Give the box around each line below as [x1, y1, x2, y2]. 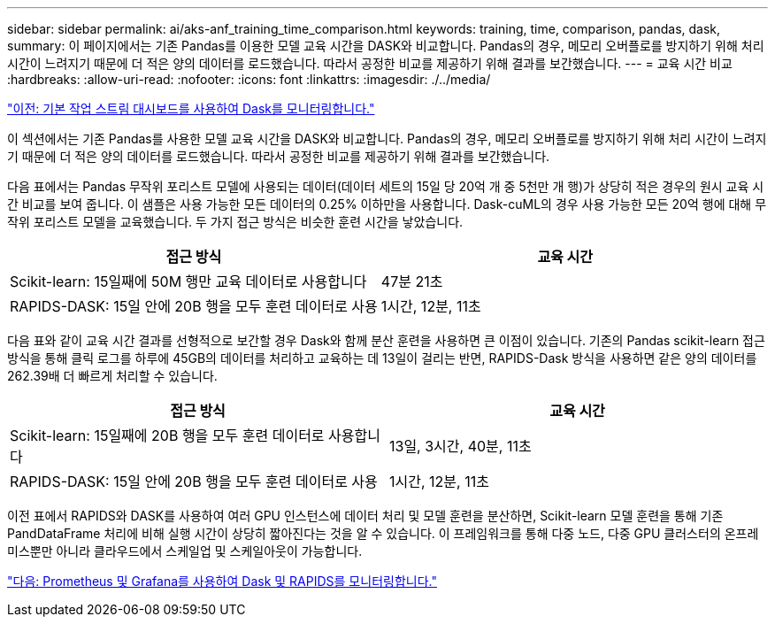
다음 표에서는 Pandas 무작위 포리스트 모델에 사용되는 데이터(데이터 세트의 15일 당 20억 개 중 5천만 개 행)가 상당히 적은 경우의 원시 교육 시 [7, 179, 764, 194]
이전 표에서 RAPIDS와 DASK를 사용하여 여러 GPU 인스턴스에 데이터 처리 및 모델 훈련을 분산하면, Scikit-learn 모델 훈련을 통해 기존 [7, 508, 724, 523]
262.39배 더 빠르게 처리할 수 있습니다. [7, 368, 218, 383]
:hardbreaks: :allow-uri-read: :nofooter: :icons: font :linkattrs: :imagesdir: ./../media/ [7, 72, 491, 87]
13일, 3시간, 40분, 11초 [389, 437, 532, 455]
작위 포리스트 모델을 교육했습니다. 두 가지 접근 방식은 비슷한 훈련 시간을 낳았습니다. [7, 214, 464, 229]
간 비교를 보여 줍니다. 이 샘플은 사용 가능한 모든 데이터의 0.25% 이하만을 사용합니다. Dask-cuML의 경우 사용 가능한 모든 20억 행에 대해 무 [7, 196, 767, 212]
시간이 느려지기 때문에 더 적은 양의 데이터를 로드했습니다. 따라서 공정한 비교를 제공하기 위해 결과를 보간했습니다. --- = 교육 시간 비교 [7, 56, 733, 71]
